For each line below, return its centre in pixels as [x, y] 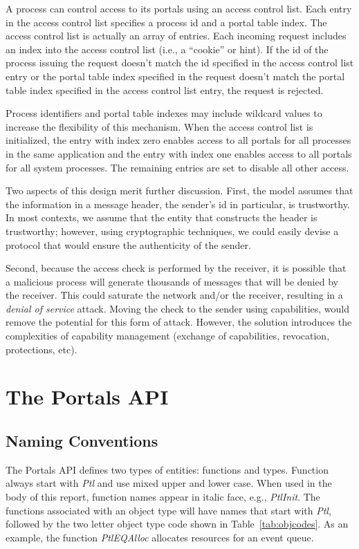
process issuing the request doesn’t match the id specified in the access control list [180, 63]
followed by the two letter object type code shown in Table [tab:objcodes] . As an [177, 524]
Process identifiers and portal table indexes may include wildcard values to [164, 113]
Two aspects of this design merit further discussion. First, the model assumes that [179, 190]
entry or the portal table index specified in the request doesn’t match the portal [175, 76]
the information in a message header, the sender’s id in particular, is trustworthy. [178, 204]
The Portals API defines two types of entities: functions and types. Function [167, 469]
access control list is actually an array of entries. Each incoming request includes [176, 36]
